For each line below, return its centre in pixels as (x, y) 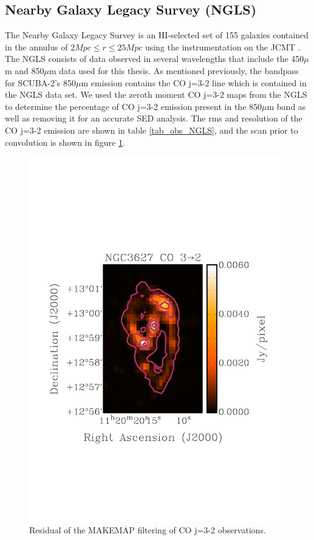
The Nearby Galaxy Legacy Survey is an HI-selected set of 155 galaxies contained (157, 35)
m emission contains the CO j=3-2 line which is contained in (194, 82)
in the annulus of (36, 46)
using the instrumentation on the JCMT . (223, 46)
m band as (286, 106)
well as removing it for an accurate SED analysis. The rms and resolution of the (154, 118)
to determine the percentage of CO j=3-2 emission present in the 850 (134, 106)
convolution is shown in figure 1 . (65, 142)
